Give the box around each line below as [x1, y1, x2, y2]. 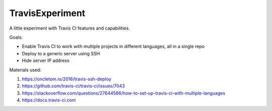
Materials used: [9, 67, 41, 73]
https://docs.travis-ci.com [22, 97, 76, 103]
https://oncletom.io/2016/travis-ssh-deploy [22, 76, 112, 82]
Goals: [9, 34, 23, 40]
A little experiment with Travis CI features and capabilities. [9, 25, 130, 31]
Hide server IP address [22, 58, 70, 64]
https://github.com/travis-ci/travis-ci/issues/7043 [22, 83, 125, 89]
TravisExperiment [9, 8, 86, 19]
